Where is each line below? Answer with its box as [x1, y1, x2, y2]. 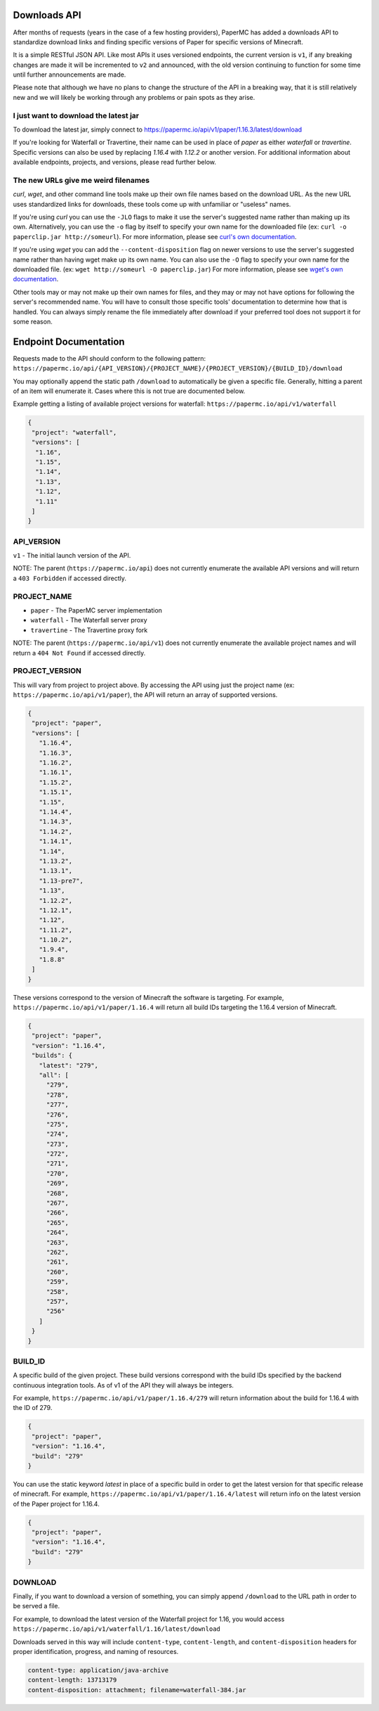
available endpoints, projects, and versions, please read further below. [13, 158, 217, 167]
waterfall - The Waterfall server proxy [30, 616, 147, 624]
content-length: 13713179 [27, 1676, 117, 1684]
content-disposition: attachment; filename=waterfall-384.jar [27, 1686, 246, 1694]
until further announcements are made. [13, 70, 126, 79]
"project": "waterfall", [32, 428, 117, 436]
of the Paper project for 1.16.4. [13, 1499, 100, 1508]
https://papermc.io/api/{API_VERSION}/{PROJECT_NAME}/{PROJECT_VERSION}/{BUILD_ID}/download [13, 364, 343, 373]
